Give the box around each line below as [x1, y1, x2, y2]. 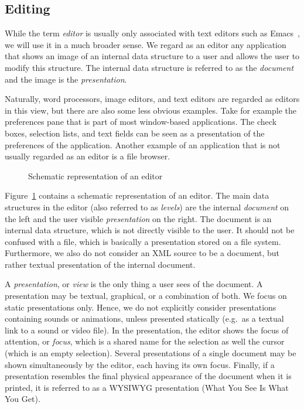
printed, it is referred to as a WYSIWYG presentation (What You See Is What [5, 381, 289, 393]
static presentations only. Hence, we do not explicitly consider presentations [5, 301, 276, 313]
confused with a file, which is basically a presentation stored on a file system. [5, 235, 281, 247]
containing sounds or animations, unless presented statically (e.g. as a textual [5, 312, 284, 325]
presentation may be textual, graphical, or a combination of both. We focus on [5, 289, 287, 302]
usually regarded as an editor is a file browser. [5, 150, 170, 162]
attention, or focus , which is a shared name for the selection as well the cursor [5, 335, 285, 347]
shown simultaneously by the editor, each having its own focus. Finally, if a [5, 358, 275, 370]
